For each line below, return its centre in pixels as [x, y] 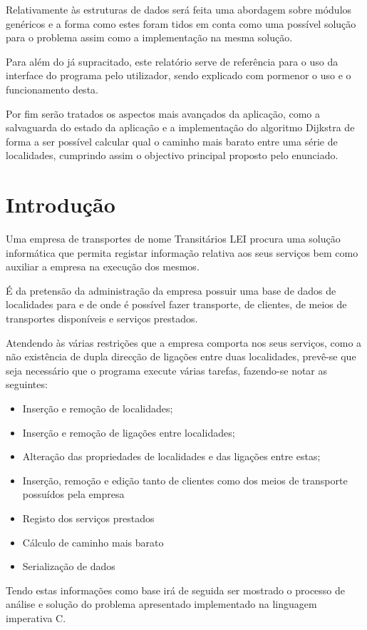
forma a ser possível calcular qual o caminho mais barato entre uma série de [172, 141]
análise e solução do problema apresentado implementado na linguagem [161, 604]
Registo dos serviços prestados [88, 518]
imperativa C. [36, 618]
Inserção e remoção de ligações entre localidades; [129, 432]
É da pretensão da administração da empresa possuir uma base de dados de [171, 290]
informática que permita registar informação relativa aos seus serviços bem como [182, 252]
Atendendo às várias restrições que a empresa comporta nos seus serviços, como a [184, 342]
